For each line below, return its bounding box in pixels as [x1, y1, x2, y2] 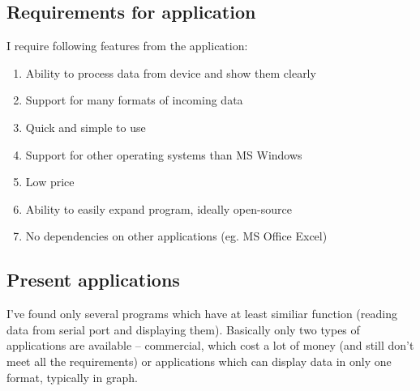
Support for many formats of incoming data [25, 91, 243, 108]
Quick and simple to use [25, 118, 146, 135]
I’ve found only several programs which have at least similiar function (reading [6, 305, 397, 322]
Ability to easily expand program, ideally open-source [25, 200, 292, 217]
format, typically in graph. [6, 368, 138, 385]
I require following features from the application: [6, 37, 248, 54]
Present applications [6, 267, 180, 292]
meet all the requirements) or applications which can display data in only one [6, 352, 392, 369]
